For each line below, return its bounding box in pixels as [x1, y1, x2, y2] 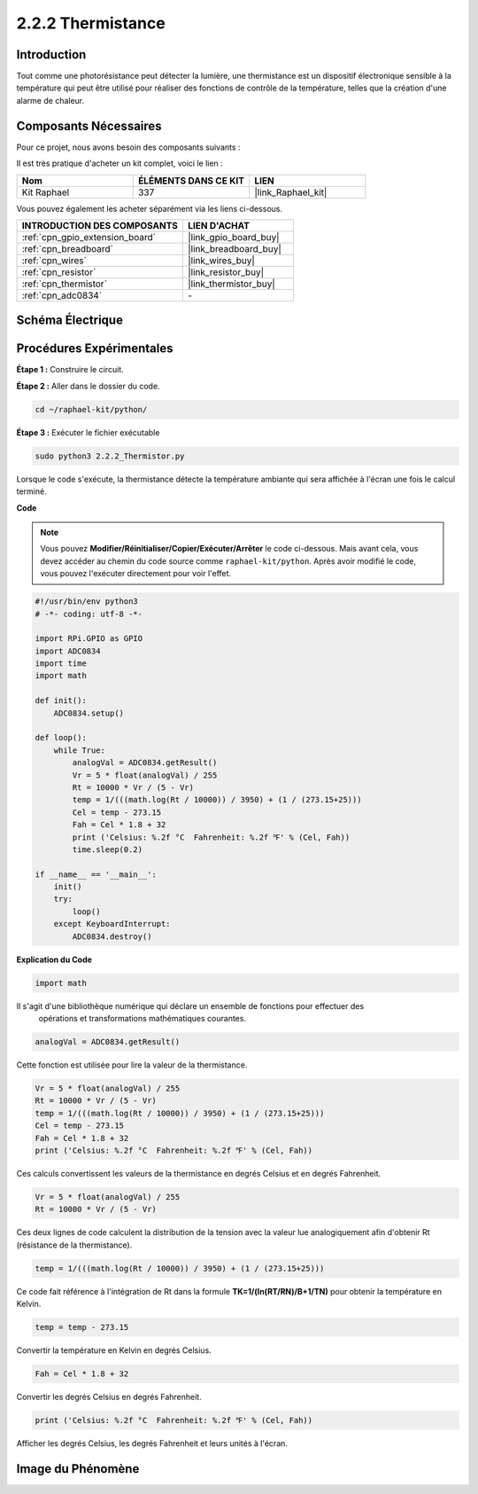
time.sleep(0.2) [72, 844, 143, 855]
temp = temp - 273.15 [35, 1322, 129, 1332]
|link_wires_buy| [187, 254, 256, 266]
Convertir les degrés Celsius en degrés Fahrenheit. [16, 1391, 203, 1402]
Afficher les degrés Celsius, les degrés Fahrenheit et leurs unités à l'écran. [16, 1437, 288, 1449]
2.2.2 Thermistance [16, 13, 166, 33]
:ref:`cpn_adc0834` [21, 289, 103, 301]
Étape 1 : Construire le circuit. [16, 364, 124, 375]
